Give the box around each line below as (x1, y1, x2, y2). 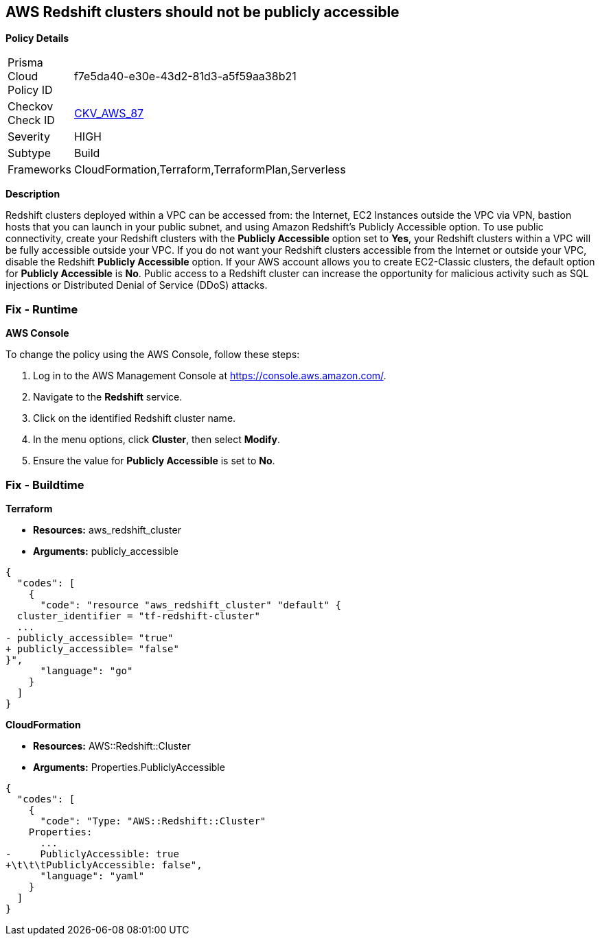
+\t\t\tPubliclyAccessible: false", (5, 859, 203, 870)
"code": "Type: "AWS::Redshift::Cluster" (40, 815, 266, 826)
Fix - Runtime (5, 302, 78, 316)
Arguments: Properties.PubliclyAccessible (33, 761, 225, 773)
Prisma (8, 56, 43, 70)
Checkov (8, 99, 54, 114)
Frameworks (8, 163, 71, 177)
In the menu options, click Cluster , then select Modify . (33, 433, 281, 446)
